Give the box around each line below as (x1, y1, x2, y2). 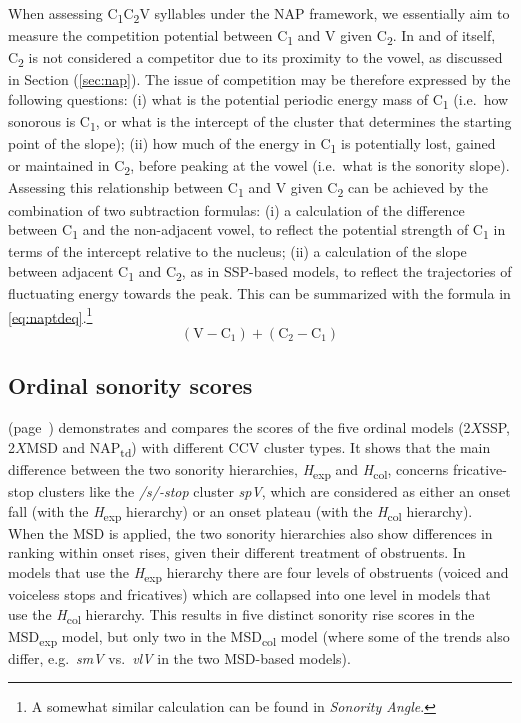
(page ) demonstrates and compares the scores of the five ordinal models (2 (8, 417, 471, 438)
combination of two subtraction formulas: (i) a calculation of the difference (8, 199, 465, 220)
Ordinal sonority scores (8, 370, 253, 401)
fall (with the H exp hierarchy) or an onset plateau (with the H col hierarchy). (8, 500, 473, 524)
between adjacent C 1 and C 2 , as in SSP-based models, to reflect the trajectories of (8, 260, 512, 284)
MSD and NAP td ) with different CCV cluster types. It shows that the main (26, 436, 491, 460)
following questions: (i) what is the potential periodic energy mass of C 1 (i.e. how (8, 88, 509, 112)
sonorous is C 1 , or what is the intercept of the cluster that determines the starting (8, 111, 512, 134)
